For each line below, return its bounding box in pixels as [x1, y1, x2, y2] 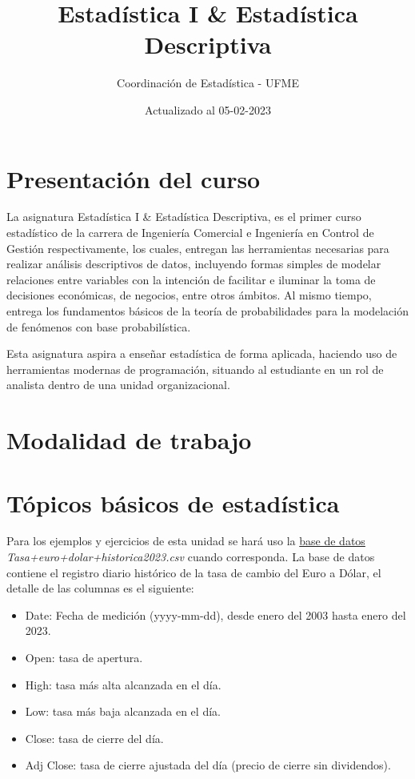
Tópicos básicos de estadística [6, 486, 340, 519]
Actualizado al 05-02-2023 [145, 101, 271, 118]
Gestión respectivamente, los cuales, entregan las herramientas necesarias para [6, 239, 389, 256]
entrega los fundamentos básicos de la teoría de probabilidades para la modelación [6, 303, 409, 319]
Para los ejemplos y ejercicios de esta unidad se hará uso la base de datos [6, 532, 365, 549]
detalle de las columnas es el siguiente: [6, 580, 194, 596]
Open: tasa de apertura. [25, 649, 143, 666]
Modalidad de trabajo [6, 424, 252, 456]
